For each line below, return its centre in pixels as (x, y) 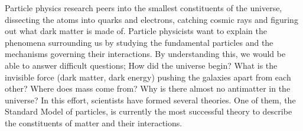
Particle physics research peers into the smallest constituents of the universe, (144, 8)
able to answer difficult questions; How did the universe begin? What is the (141, 65)
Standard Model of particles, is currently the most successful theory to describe (149, 111)
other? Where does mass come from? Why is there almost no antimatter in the (148, 88)
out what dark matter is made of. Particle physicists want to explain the (136, 31)
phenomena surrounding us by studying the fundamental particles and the (139, 42)
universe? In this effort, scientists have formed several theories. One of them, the (150, 100)
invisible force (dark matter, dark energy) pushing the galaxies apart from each (148, 77)
